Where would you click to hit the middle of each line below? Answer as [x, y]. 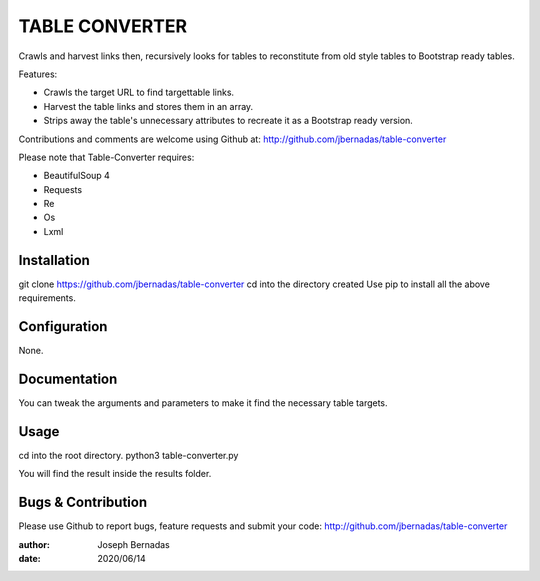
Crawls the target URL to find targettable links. [139, 92]
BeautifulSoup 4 [76, 176]
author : [34, 544]
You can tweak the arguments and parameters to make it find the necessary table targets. [203, 402]
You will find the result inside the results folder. [115, 474]
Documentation [68, 378]
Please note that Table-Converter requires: [106, 157]
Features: [38, 74]
